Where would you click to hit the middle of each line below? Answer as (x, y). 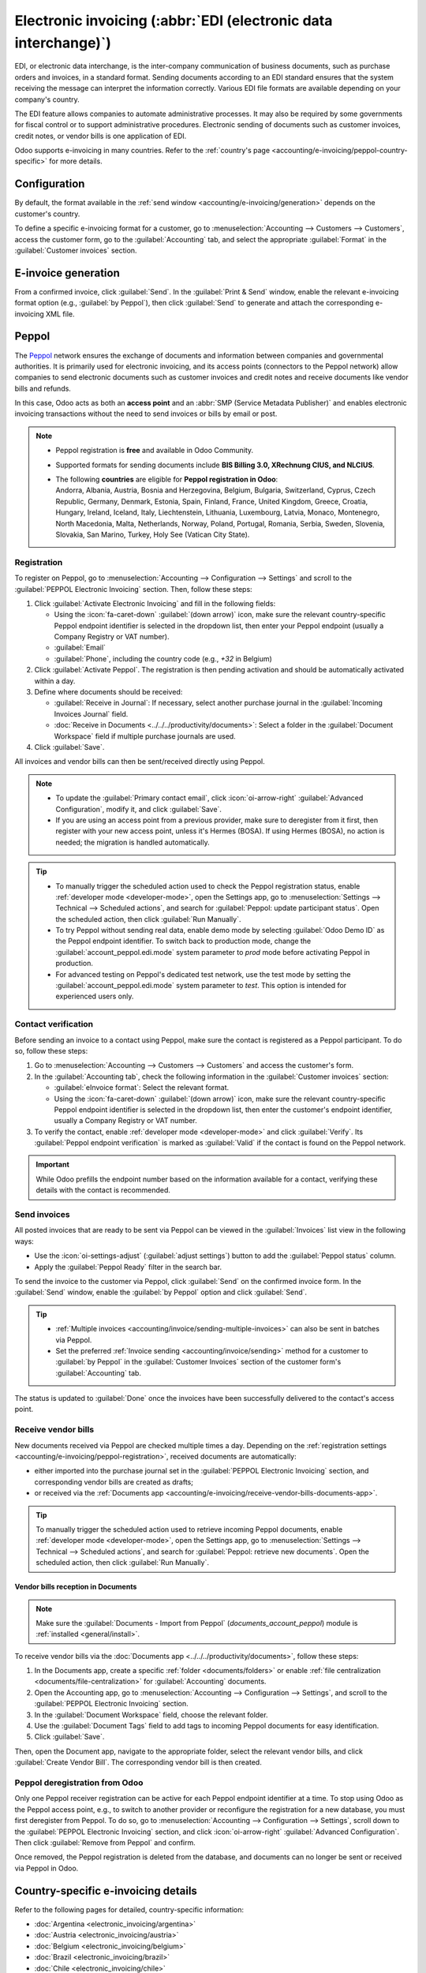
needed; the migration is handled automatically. (133, 842)
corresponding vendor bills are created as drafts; (114, 1482)
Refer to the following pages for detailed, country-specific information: (129, 1909)
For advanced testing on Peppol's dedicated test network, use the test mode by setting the (203, 974)
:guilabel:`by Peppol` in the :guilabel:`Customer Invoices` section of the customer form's (198, 1362)
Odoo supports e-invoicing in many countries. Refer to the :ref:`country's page (142, 151)
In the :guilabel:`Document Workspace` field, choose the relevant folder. (151, 1715)
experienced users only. (95, 996)
